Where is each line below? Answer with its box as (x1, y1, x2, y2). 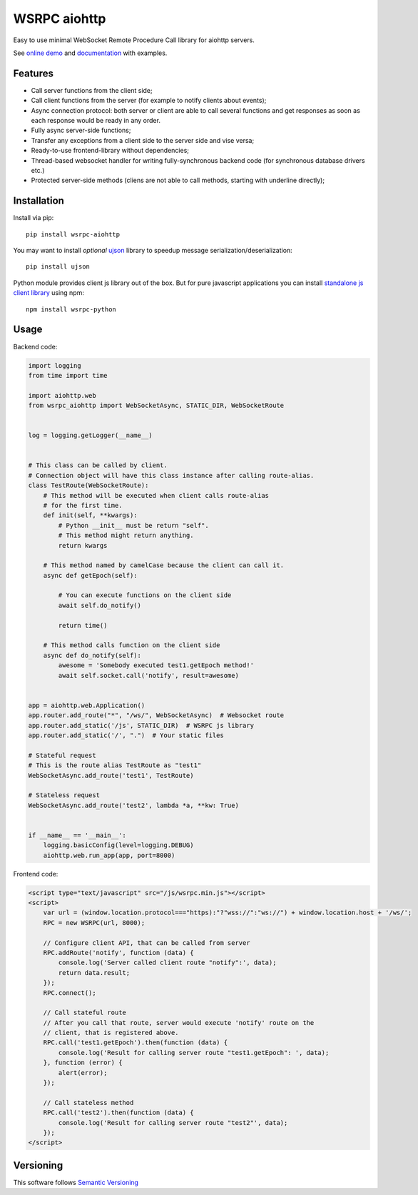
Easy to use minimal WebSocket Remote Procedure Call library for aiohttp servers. (13, 36, 255, 44)
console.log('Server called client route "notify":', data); (58, 959, 277, 967)
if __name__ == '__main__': (28, 831, 126, 839)
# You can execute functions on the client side (58, 591, 232, 599)
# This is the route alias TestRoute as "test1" (28, 761, 202, 769)
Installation (13, 195, 64, 207)
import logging (28, 361, 81, 369)
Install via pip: (13, 214, 54, 222)
